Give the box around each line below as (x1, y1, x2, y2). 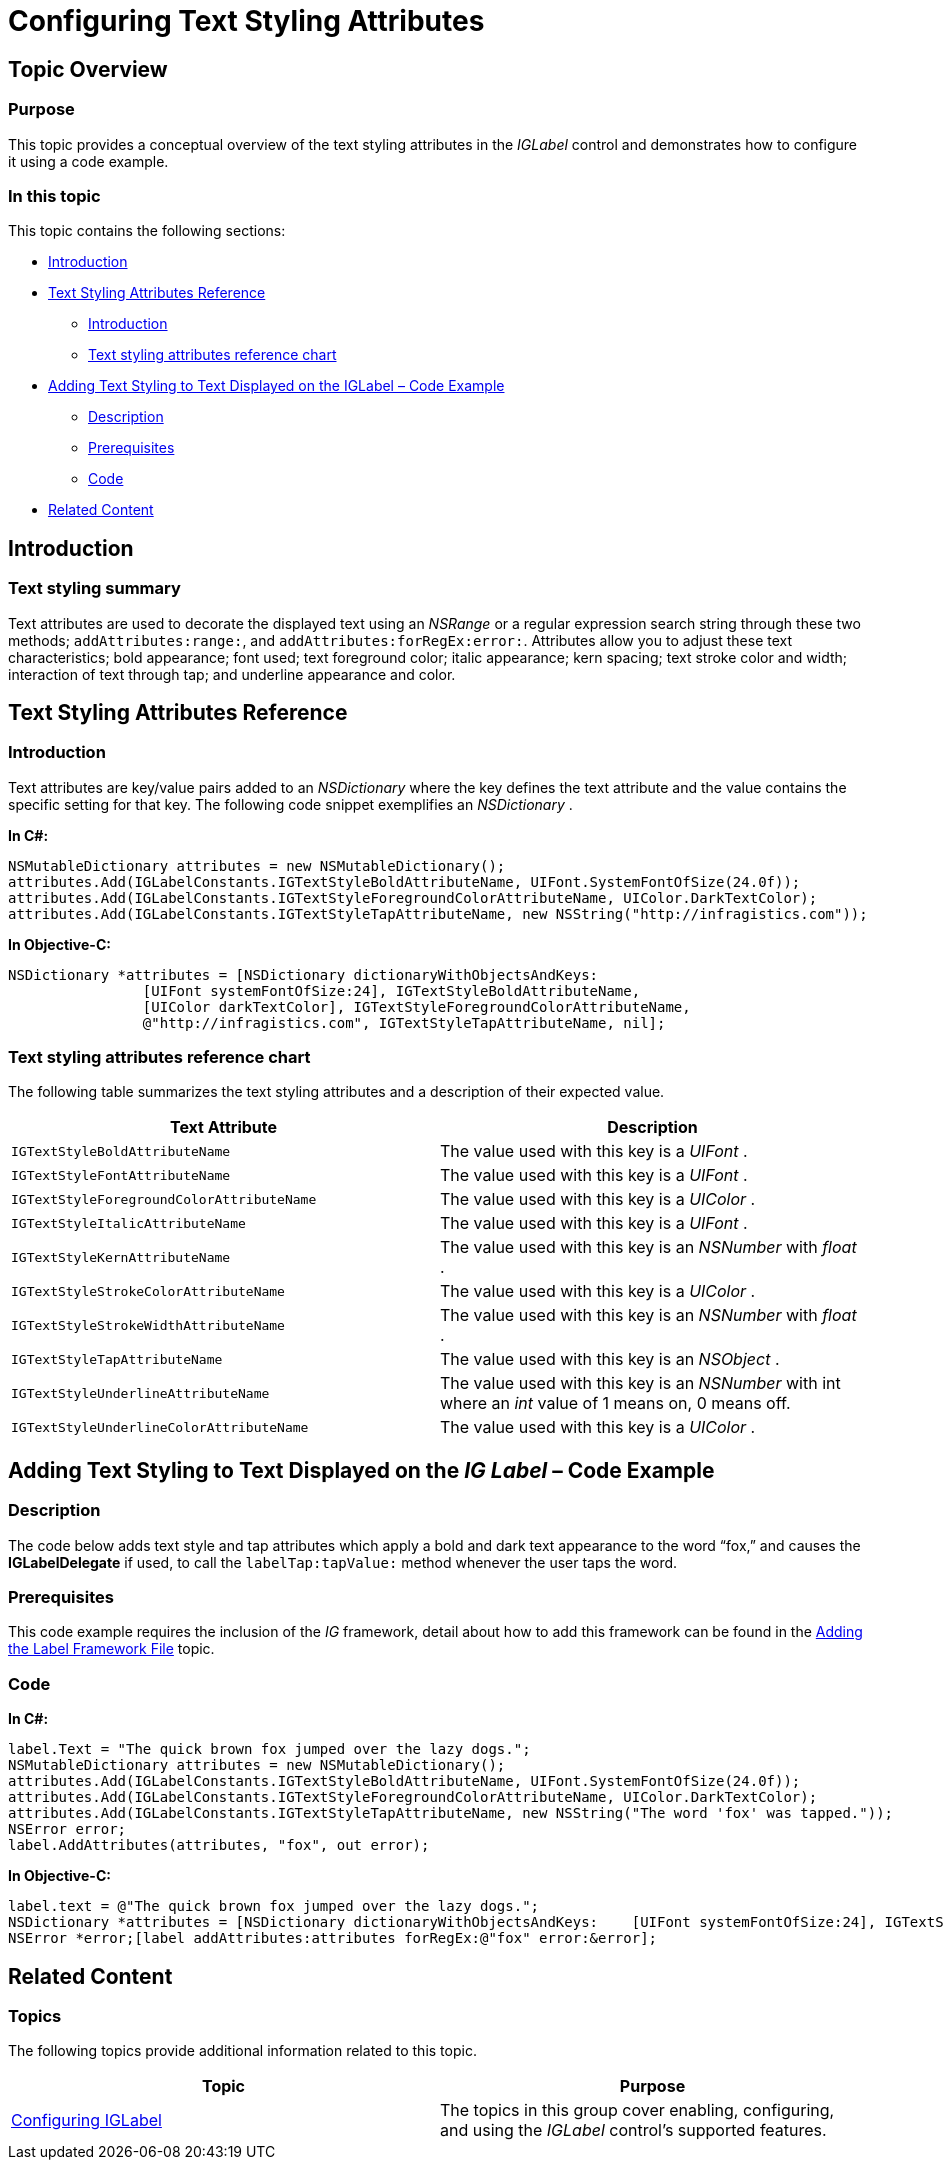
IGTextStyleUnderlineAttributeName (11, 1385, 270, 1401)
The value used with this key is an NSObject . (440, 1349, 780, 1370)
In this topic (8, 185, 101, 206)
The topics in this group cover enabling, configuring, (440, 2100, 835, 2121)
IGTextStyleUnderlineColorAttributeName (11, 1419, 309, 1435)
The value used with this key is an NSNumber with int (440, 1373, 841, 1394)
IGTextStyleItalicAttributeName (11, 1215, 246, 1231)
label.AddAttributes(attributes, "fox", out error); (8, 1837, 430, 1854)
